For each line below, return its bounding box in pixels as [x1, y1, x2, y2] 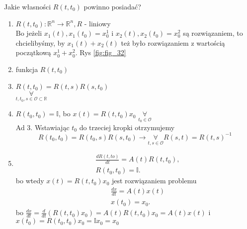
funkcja [15, 64, 38, 74]
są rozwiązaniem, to [183, 28, 243, 38]
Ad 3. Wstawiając [15, 122, 70, 132]
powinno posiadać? [83, 1, 141, 11]
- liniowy [84, 18, 111, 28]
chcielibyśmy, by [15, 37, 65, 48]
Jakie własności [4, 1, 51, 11]
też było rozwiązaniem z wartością [121, 37, 225, 48]
